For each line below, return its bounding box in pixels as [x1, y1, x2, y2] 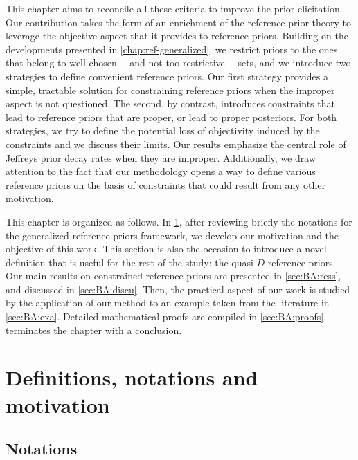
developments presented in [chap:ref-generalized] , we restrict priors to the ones [6, 42, 338, 56]
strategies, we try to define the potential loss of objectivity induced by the [6, 123, 320, 138]
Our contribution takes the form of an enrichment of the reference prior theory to [6, 15, 351, 29]
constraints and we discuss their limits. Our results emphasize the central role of [6, 136, 346, 151]
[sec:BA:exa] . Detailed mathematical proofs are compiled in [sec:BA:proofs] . [6, 309, 327, 324]
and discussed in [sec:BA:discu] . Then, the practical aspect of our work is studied [6, 282, 350, 296]
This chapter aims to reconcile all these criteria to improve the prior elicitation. [6, 1, 343, 15]
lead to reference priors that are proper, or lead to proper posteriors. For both [6, 109, 337, 124]
